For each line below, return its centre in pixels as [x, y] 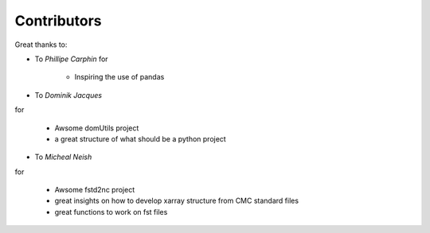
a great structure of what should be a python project [140, 138]
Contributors [59, 21]
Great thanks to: [41, 45]
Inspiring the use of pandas [119, 77]
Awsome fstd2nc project [95, 190]
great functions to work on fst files [111, 212]
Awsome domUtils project [97, 128]
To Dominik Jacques [68, 95]
